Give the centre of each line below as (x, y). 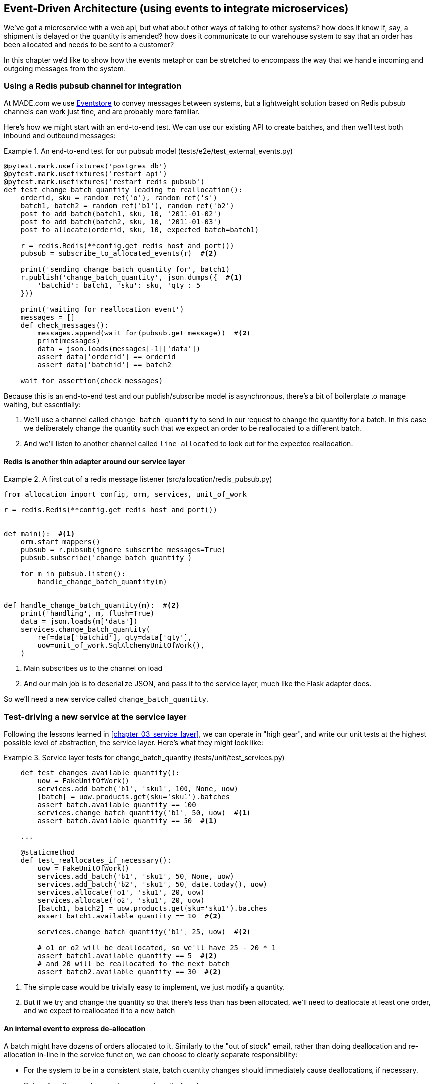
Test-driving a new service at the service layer (95, 716)
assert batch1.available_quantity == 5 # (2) (127, 956)
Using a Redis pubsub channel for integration (93, 86)
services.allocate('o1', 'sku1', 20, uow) (121, 892)
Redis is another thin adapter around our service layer (94, 461)
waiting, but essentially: (42, 405)
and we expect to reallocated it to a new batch (99, 1011)
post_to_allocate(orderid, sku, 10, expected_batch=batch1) (140, 230)
